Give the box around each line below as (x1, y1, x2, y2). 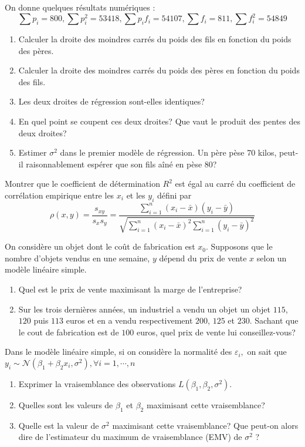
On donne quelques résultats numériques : (5, 1, 155, 13)
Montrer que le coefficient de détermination (5, 177, 160, 190)
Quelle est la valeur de (18, 419, 99, 431)
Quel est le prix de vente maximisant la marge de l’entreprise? (18, 283, 242, 295)
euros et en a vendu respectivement (66, 314, 193, 327)
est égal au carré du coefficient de (175, 177, 296, 190)
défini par (157, 189, 192, 201)
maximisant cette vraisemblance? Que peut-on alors (112, 419, 299, 431)
